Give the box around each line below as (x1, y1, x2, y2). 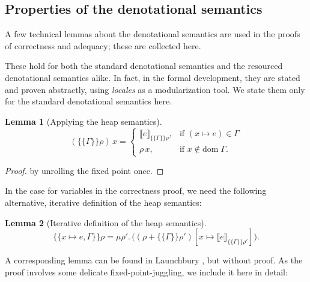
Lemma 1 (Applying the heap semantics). (5, 115, 162, 127)
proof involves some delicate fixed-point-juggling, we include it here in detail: (5, 265, 288, 278)
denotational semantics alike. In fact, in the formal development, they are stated (5, 71, 300, 83)
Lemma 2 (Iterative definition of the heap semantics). (5, 216, 207, 229)
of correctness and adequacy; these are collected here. (5, 39, 201, 52)
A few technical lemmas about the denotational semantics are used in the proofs (5, 28, 300, 40)
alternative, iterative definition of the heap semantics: (5, 196, 202, 208)
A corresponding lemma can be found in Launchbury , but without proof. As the (5, 254, 303, 266)
